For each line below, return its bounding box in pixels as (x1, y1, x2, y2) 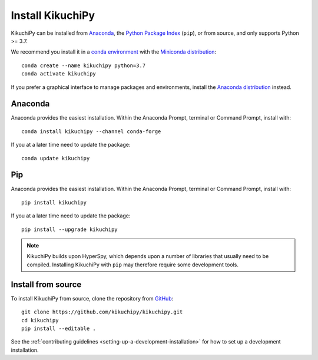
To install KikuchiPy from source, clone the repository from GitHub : (11, 295, 174, 302)
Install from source (11, 279, 82, 289)
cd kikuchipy (21, 317, 59, 323)
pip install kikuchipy (21, 199, 87, 206)
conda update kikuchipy (21, 155, 90, 161)
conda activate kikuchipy (21, 71, 97, 77)
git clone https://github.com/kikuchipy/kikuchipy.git (21, 309, 183, 315)
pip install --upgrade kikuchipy (21, 226, 118, 233)
